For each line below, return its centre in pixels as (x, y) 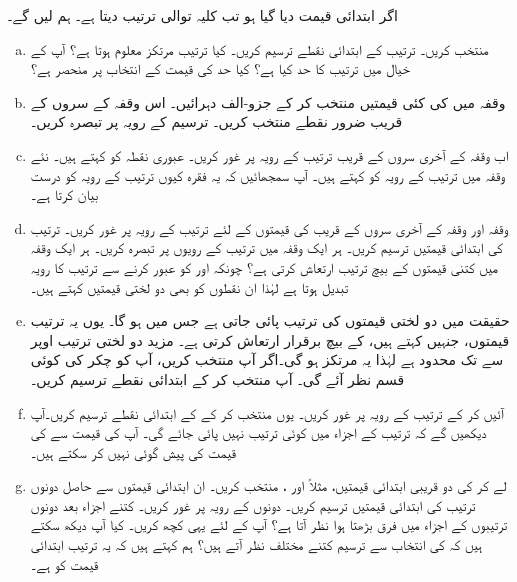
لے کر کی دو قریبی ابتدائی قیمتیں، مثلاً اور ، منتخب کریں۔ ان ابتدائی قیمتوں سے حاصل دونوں (268, 485)
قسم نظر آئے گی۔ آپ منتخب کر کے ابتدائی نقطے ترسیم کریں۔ (217, 378)
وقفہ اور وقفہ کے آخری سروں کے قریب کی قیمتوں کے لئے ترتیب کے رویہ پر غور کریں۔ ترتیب (269, 227)
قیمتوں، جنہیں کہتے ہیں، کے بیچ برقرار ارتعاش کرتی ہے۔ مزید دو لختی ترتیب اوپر (270, 339)
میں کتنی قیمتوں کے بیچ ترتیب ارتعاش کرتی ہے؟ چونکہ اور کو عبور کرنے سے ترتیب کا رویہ (264, 266)
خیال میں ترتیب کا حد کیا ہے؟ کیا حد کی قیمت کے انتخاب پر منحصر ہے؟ (220, 68)
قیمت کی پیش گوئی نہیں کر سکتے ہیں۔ (133, 451)
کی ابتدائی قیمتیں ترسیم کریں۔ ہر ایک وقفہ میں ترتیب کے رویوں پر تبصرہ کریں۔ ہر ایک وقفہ (266, 247)
